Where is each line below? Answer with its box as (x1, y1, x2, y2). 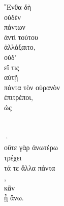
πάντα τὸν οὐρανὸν (4, 81, 60, 92)
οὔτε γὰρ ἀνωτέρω (4, 142, 58, 153)
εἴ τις (4, 61, 19, 72)
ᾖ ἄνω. (4, 192, 24, 203)
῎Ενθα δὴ (4, 2, 31, 12)
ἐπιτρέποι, (4, 92, 33, 102)
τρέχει (4, 152, 22, 162)
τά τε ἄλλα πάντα (4, 162, 55, 173)
